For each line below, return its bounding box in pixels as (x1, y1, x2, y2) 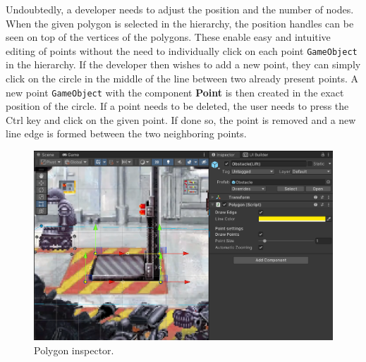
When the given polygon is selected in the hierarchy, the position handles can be (6, 15, 354, 30)
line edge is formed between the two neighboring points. (6, 126, 247, 141)
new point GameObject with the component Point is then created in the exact (6, 85, 344, 99)
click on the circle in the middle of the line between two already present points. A (6, 71, 358, 86)
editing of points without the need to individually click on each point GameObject (6, 43, 358, 58)
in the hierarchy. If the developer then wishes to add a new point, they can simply (6, 57, 361, 72)
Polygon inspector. (34, 342, 114, 357)
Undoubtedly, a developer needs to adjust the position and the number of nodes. (6, 2, 354, 16)
